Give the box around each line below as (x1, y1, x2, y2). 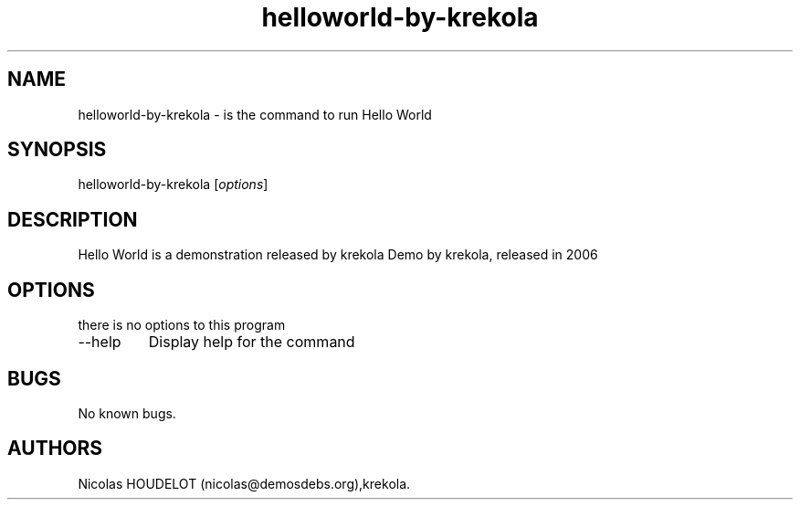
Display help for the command (148, 333, 355, 352)
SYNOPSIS (7, 138, 107, 162)
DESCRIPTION (7, 207, 138, 231)
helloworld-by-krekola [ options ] (78, 176, 268, 193)
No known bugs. (78, 405, 176, 421)
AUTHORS (7, 437, 103, 460)
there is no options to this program (78, 317, 286, 333)
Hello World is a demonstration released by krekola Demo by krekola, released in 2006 (78, 247, 598, 263)
